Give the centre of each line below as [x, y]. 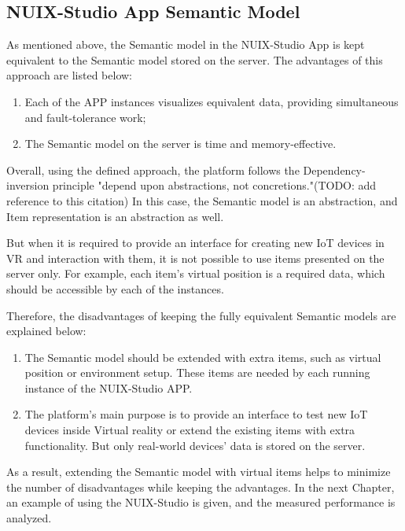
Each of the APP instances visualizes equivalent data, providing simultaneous [212, 101]
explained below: [46, 331]
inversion [28, 185]
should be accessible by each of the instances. [115, 288]
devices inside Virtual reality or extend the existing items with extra [190, 430]
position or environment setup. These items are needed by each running [197, 372]
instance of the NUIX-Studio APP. [109, 387]
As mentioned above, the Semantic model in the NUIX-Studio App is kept [186, 44]
